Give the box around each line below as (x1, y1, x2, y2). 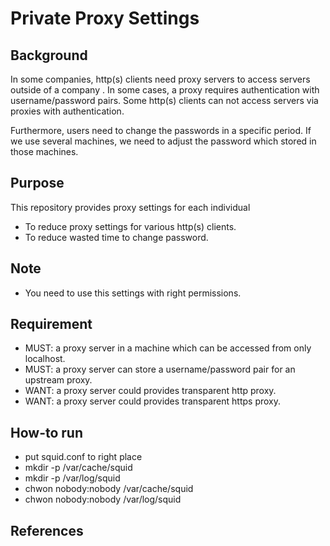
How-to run (10, 424, 83, 441)
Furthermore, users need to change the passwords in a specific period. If (10, 125, 312, 136)
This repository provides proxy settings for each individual (10, 201, 251, 213)
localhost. (24, 353, 66, 365)
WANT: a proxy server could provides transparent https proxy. (24, 395, 281, 407)
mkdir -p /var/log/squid (24, 472, 121, 484)
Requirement (10, 316, 93, 333)
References (10, 522, 84, 539)
